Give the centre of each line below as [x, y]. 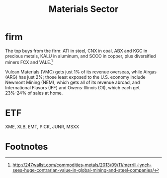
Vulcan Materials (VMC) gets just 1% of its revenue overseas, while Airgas [81, 72]
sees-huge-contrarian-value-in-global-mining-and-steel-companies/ [83, 170]
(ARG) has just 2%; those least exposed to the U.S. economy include [75, 77]
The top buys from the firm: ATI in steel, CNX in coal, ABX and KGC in [76, 51]
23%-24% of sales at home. [34, 93]
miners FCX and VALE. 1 [29, 61]
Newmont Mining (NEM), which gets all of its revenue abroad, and [73, 82]
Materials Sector [83, 9]
